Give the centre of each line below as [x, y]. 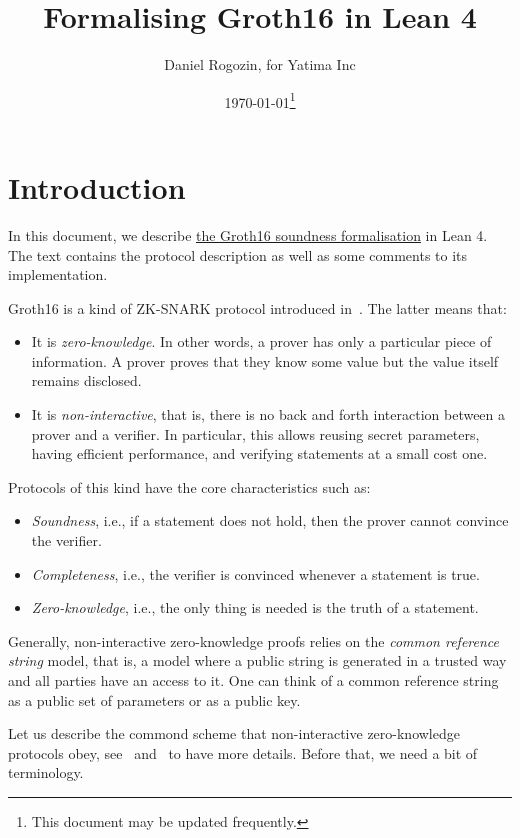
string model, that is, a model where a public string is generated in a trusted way [257, 660]
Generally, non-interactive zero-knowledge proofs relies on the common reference [254, 640]
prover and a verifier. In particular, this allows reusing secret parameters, [255, 433]
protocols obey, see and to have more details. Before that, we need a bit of [243, 752]
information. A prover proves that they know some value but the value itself [265, 360]
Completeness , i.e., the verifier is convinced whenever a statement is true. [255, 573]
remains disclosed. [86, 380]
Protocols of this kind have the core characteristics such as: [189, 486]
